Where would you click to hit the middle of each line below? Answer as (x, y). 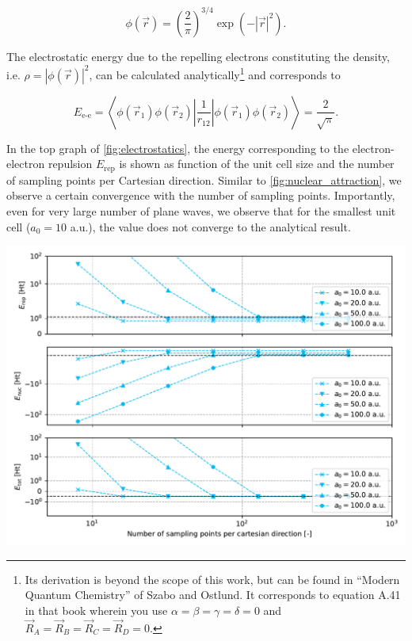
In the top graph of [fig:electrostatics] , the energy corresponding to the (178, 148)
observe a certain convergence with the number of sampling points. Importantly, (201, 195)
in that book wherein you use (96, 610)
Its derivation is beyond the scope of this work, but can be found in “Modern (212, 579)
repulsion (70, 164)
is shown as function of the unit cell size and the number (257, 164)
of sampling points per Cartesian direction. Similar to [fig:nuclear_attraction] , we (204, 179)
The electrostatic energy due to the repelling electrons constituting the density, (198, 56)
